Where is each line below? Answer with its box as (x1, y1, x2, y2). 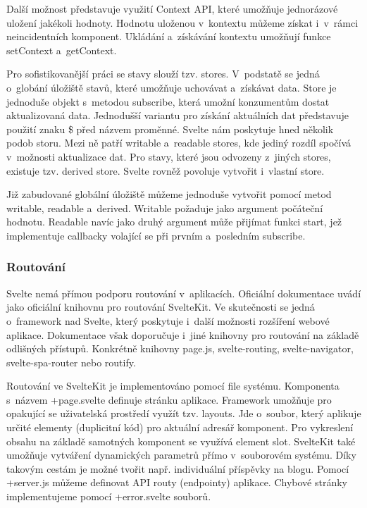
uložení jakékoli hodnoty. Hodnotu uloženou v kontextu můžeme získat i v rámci (6, 15, 359, 30)
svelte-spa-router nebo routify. (6, 354, 136, 369)
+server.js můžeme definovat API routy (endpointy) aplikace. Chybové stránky (6, 475, 347, 490)
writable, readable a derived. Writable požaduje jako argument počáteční (6, 200, 323, 215)
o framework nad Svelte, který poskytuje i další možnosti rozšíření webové (6, 313, 330, 328)
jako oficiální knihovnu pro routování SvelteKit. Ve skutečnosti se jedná (6, 299, 315, 314)
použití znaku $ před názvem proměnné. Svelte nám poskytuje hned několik (6, 121, 334, 136)
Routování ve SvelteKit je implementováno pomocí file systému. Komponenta (6, 378, 340, 393)
